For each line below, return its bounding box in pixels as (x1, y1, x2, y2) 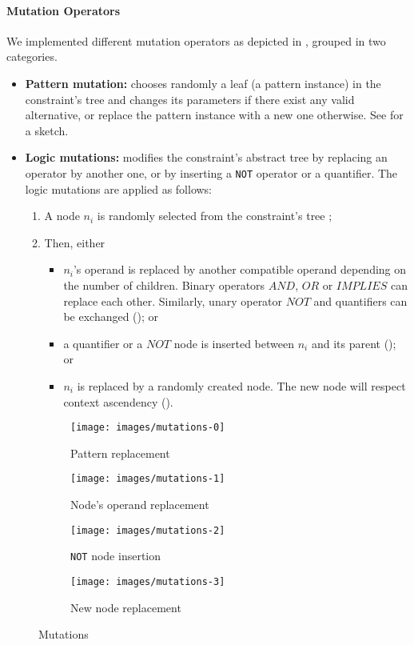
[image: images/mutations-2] (70, 524, 225, 536)
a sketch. (25, 122, 69, 138)
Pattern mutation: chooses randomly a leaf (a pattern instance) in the (25, 74, 381, 91)
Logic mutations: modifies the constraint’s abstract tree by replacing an (25, 149, 388, 166)
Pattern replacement (70, 444, 170, 461)
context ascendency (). (63, 393, 173, 410)
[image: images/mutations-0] (70, 422, 225, 434)
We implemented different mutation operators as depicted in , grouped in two (6, 32, 386, 49)
